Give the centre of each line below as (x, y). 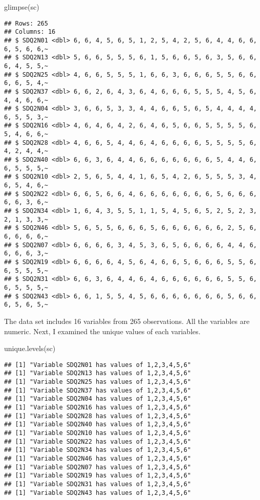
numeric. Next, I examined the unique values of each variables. (102, 331)
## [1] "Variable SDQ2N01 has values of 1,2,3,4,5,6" (98, 365)
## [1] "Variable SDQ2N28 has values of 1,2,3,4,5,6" (98, 416)
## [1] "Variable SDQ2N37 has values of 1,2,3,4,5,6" (98, 390)
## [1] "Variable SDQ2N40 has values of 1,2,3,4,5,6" (98, 425)
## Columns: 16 (30, 32)
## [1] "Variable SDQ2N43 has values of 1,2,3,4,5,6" (98, 493)
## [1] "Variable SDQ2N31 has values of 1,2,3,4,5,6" (98, 484)
